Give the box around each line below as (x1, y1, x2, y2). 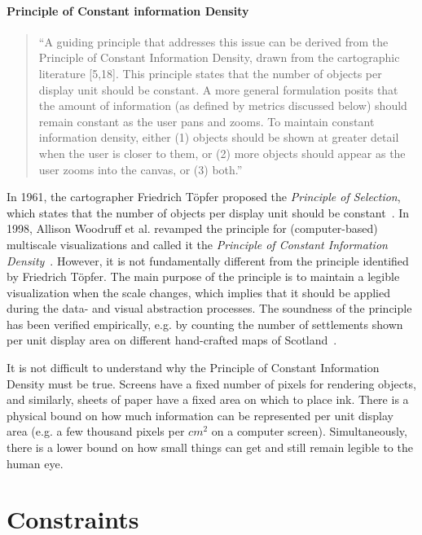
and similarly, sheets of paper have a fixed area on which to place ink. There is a (7, 391, 409, 408)
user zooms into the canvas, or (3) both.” (38, 160, 243, 178)
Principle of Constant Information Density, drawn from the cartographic (38, 49, 400, 66)
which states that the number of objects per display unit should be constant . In (7, 204, 410, 221)
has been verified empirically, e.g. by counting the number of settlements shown (7, 315, 403, 332)
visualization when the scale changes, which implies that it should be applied (7, 283, 390, 300)
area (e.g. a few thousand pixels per (7, 423, 185, 440)
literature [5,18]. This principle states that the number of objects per (38, 64, 382, 81)
